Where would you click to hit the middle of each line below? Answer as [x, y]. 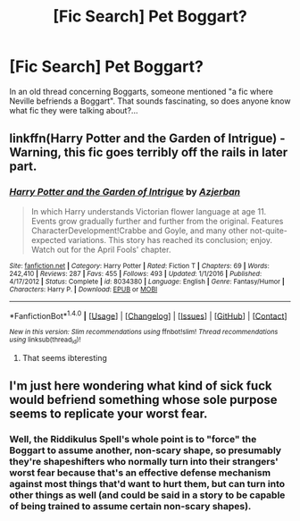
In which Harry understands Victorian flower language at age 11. [149, 211]
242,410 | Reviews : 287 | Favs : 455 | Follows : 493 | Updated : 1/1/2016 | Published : [136, 273]
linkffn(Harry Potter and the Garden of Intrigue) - [147, 139]
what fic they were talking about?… [74, 110]
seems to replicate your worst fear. [108, 414]
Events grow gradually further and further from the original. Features [157, 221]
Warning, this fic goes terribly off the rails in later [149, 152]
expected [49, 239]
